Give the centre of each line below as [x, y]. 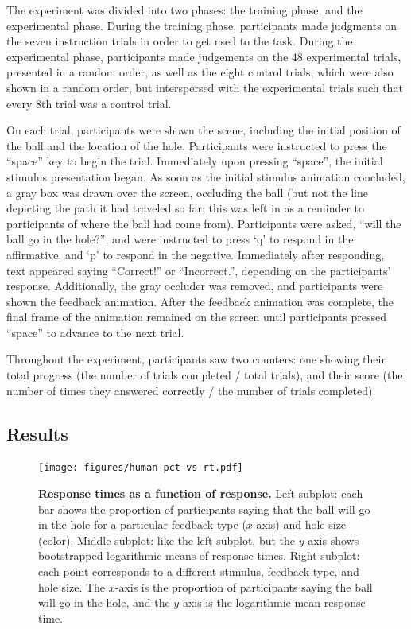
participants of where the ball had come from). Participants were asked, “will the [204, 223]
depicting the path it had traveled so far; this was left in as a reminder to [186, 208]
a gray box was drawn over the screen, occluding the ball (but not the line [187, 192]
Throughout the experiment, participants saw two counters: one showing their [196, 359]
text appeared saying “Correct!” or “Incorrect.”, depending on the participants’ [199, 270]
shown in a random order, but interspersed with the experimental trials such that [205, 87]
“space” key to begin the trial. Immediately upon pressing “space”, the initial [195, 161]
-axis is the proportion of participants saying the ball [244, 586]
